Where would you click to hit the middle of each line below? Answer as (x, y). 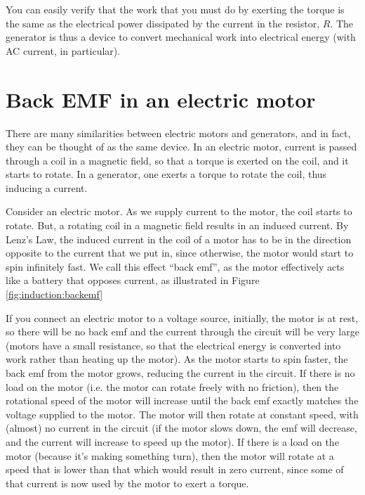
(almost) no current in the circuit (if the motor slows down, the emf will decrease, (181, 428)
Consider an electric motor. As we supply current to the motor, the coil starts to (179, 211)
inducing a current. (47, 187)
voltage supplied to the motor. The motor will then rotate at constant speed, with (182, 414)
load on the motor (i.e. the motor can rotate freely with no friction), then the (172, 386)
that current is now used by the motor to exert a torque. (127, 483)
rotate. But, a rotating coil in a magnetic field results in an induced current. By (177, 225)
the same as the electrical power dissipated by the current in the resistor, (163, 23)
